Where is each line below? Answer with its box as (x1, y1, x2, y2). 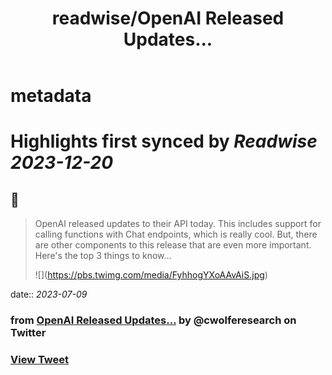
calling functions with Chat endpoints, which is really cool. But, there (34, 228, 318, 241)
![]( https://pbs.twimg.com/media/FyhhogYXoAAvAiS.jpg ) (34, 269, 268, 281)
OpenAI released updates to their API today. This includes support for (34, 218, 322, 230)
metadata (10, 85, 92, 107)
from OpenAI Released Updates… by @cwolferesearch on (10, 313, 297, 327)
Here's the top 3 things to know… (34, 250, 172, 262)
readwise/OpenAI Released (51, 7, 285, 30)
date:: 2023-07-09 (10, 288, 88, 301)
